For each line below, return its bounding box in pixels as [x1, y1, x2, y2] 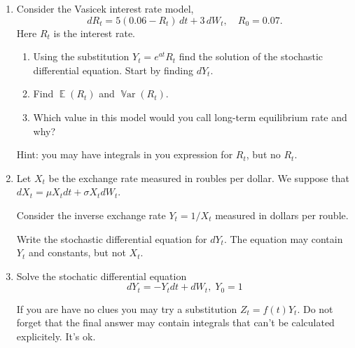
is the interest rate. [53, 25, 136, 40]
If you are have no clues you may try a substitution [16, 301, 237, 316]
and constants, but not [28, 245, 126, 260]
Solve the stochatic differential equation [16, 268, 187, 283]
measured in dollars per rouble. [215, 207, 349, 222]
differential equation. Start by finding [33, 62, 194, 77]
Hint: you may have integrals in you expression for [16, 147, 233, 162]
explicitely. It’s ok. [16, 328, 96, 343]
